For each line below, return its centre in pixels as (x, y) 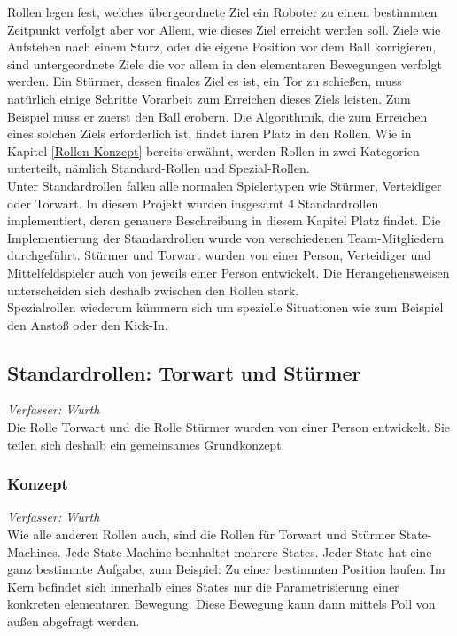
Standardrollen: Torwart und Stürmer (184, 372)
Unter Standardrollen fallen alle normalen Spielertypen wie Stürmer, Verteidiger (225, 185)
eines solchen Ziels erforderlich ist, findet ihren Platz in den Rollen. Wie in (209, 133)
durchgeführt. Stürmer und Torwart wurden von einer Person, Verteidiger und (219, 255)
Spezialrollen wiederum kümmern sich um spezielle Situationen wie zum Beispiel (225, 307)
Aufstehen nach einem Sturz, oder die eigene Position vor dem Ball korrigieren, (222, 47)
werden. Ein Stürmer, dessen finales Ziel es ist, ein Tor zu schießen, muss (205, 81)
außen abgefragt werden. (74, 621)
